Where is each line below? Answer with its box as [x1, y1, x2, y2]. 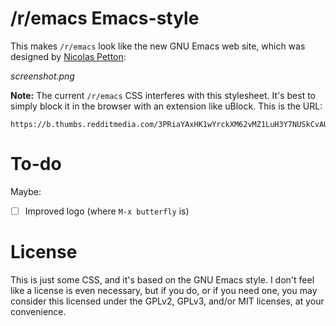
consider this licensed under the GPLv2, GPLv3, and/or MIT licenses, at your [10, 295, 325, 307]
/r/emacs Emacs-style [10, 7, 200, 30]
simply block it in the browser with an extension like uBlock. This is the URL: [10, 100, 323, 112]
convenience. [10, 305, 67, 317]
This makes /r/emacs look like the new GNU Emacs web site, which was [10, 40, 306, 52]
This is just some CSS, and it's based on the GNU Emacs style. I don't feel [10, 273, 315, 286]
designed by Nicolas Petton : [10, 50, 127, 62]
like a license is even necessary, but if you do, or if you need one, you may [10, 284, 318, 296]
